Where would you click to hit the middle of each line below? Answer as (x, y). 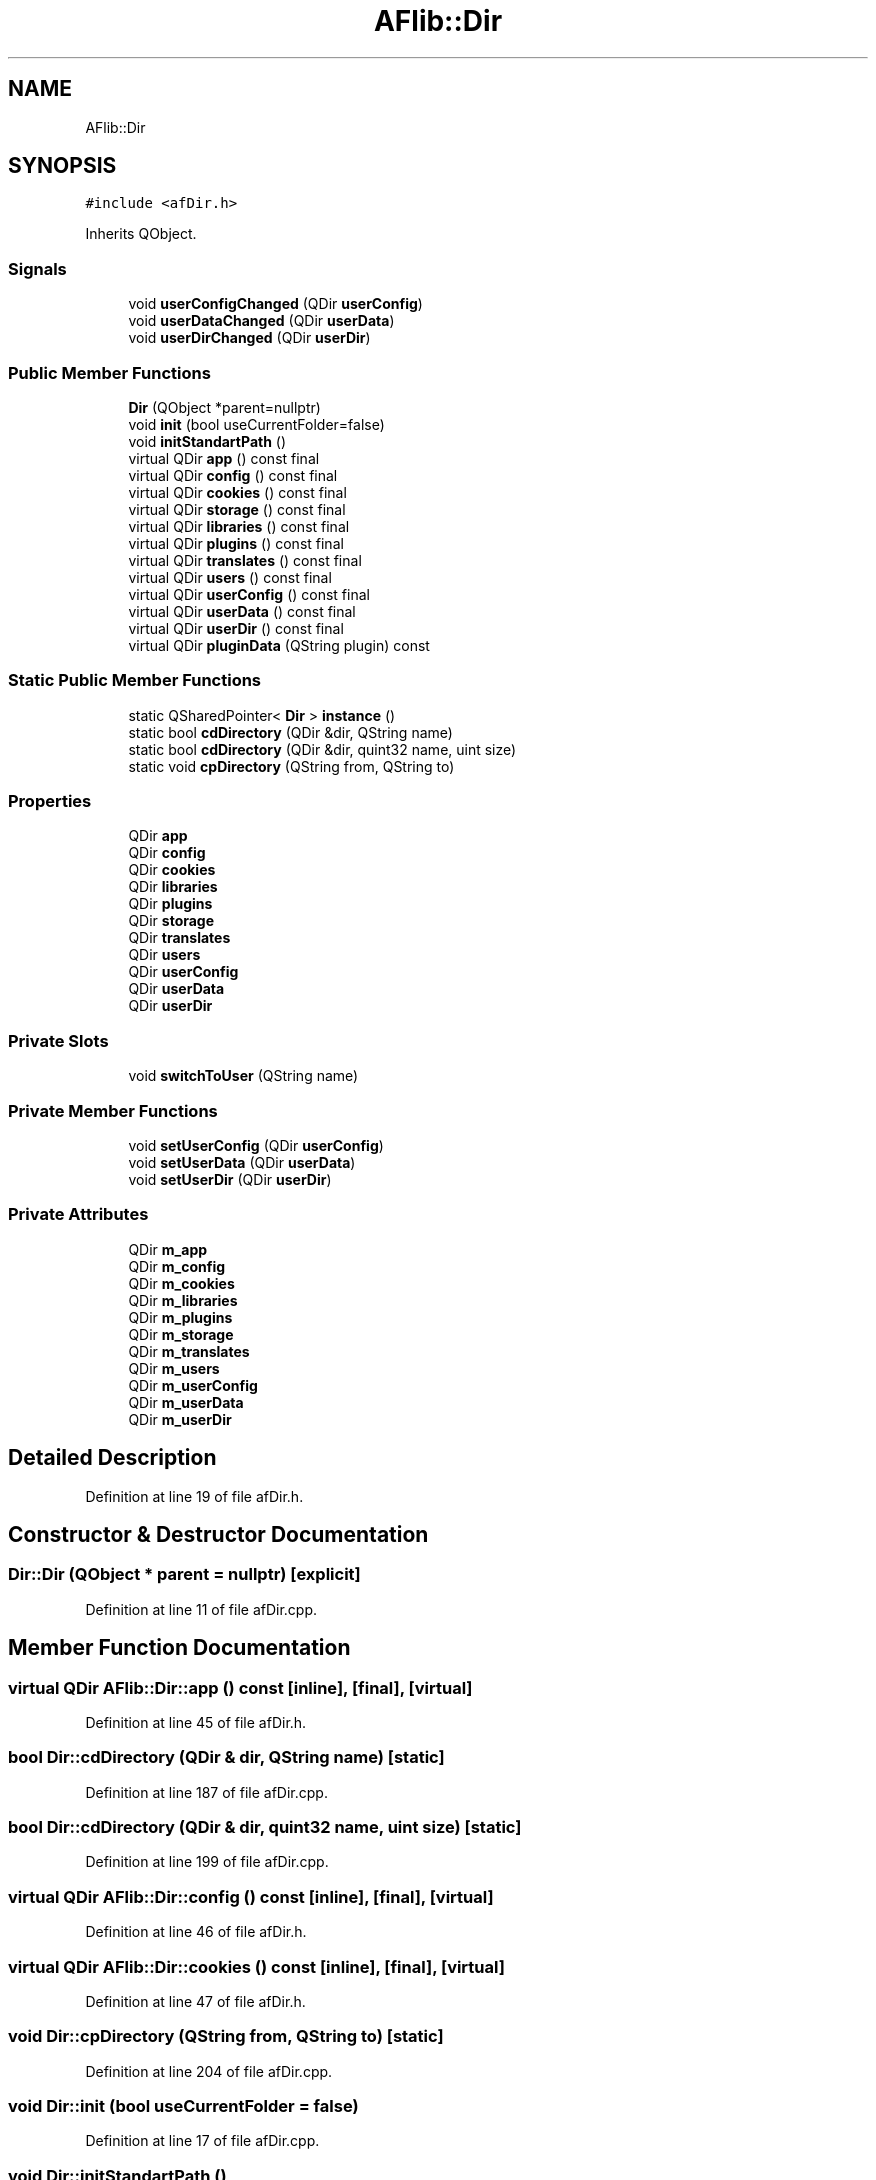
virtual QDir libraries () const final (239, 526)
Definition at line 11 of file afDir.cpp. (201, 1609)
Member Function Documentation (179, 1648)
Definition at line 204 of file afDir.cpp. (209, 2071)
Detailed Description (112, 1458)
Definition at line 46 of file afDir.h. (196, 1932)
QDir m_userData (186, 1402)
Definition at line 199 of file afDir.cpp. (207, 1862)
